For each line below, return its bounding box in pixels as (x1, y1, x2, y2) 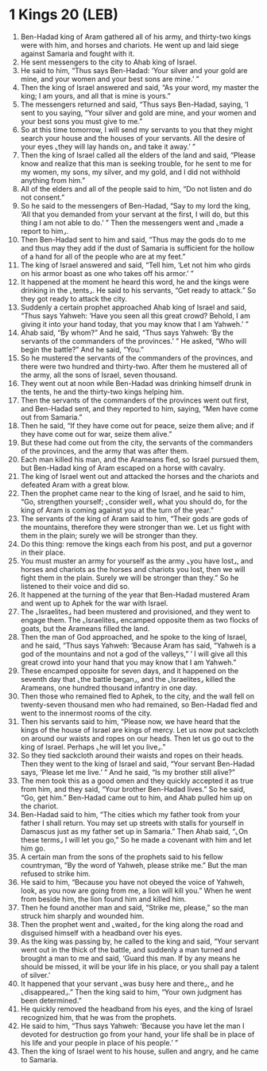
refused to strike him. (20, 869, 91, 878)
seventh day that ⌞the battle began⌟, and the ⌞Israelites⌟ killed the (20, 674, 236, 683)
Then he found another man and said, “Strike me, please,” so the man (20, 902, 249, 912)
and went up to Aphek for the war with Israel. (20, 598, 168, 608)
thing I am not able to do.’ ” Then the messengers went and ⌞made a (20, 217, 245, 228)
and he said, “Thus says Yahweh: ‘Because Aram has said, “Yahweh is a (20, 641, 257, 650)
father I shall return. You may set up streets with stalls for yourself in (20, 818, 245, 828)
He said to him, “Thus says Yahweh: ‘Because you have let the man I (20, 1021, 245, 1030)
